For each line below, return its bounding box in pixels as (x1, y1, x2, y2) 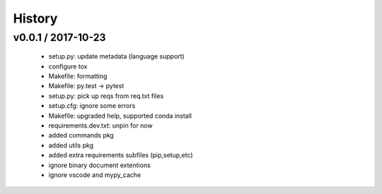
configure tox (48, 62, 88, 71)
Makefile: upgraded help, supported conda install (48, 111, 192, 120)
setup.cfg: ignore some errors (48, 102, 136, 110)
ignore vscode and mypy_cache (48, 170, 141, 179)
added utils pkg (48, 141, 94, 150)
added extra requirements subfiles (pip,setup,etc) (48, 151, 194, 159)
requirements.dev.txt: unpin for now (48, 121, 153, 130)
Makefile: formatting (48, 71, 108, 80)
